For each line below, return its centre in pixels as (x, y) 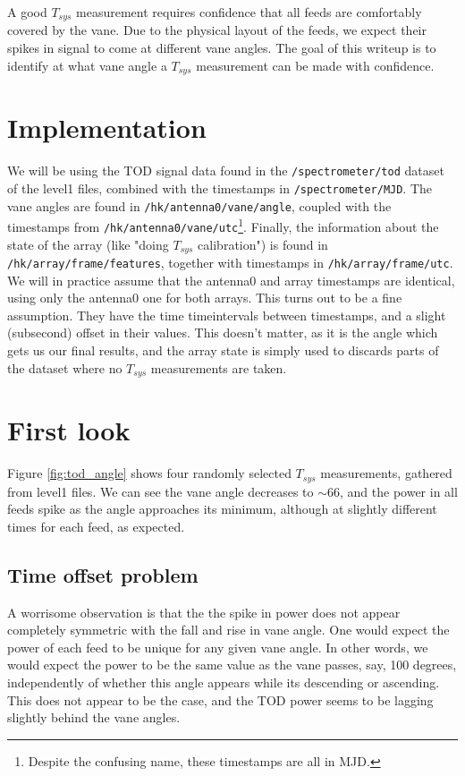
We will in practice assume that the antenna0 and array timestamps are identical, (231, 280)
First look (69, 430)
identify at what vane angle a (87, 65)
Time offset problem (103, 574)
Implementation (107, 128)
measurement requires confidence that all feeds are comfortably (249, 12)
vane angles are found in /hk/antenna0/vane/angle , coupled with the (199, 205)
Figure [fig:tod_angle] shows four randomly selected (149, 473)
